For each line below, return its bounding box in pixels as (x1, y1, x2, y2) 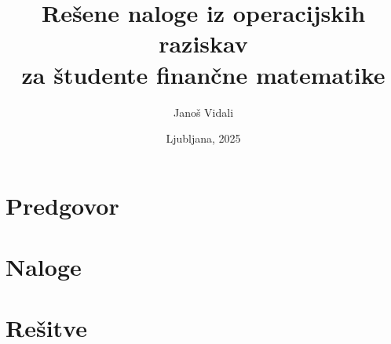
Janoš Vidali (173, 103, 234, 120)
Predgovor (5, 189, 119, 221)
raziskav (159, 27, 248, 60)
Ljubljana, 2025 (166, 130, 241, 147)
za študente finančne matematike (21, 58, 386, 90)
